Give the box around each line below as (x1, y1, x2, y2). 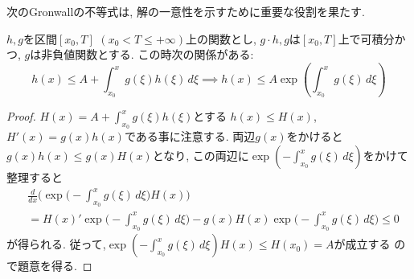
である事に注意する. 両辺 (124, 128, 256, 145)
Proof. (6, 108, 36, 125)
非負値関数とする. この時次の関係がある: (41, 46, 254, 63)
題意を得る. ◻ (17, 257, 92, 274)
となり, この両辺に (152, 147, 249, 164)
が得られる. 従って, (6, 236, 106, 252)
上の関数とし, (186, 30, 256, 47)
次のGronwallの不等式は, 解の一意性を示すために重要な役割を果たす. (6, 3, 365, 19)
